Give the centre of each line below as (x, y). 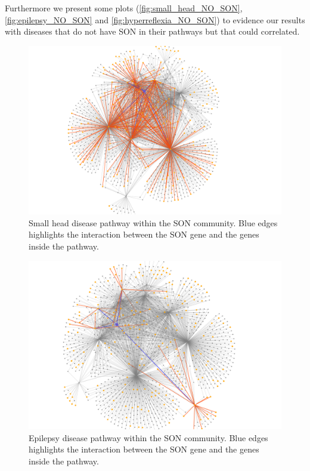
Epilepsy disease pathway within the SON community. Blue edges (148, 437)
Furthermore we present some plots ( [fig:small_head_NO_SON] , (124, 8)
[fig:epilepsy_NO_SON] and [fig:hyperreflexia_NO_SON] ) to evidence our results (155, 19)
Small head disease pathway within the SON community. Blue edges (153, 222)
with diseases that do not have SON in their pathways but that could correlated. (152, 31)
